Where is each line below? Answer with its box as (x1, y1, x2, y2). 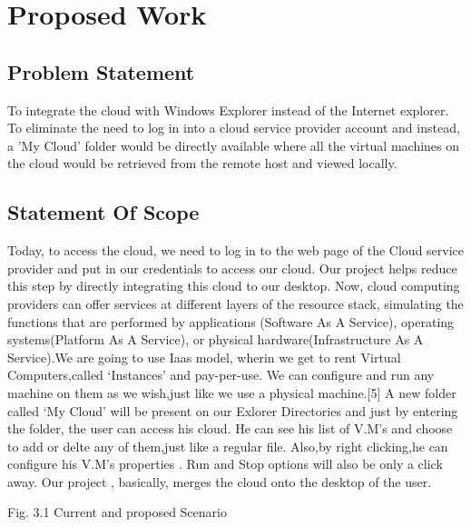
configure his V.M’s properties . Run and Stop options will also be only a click (7, 454, 443, 473)
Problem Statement (7, 57, 195, 85)
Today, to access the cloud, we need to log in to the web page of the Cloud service (7, 241, 465, 260)
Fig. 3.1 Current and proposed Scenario (7, 502, 227, 522)
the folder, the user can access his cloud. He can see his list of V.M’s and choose (7, 419, 453, 438)
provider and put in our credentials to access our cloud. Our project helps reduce (7, 258, 457, 277)
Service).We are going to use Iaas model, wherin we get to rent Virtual (7, 347, 401, 366)
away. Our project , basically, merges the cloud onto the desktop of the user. (7, 472, 432, 491)
